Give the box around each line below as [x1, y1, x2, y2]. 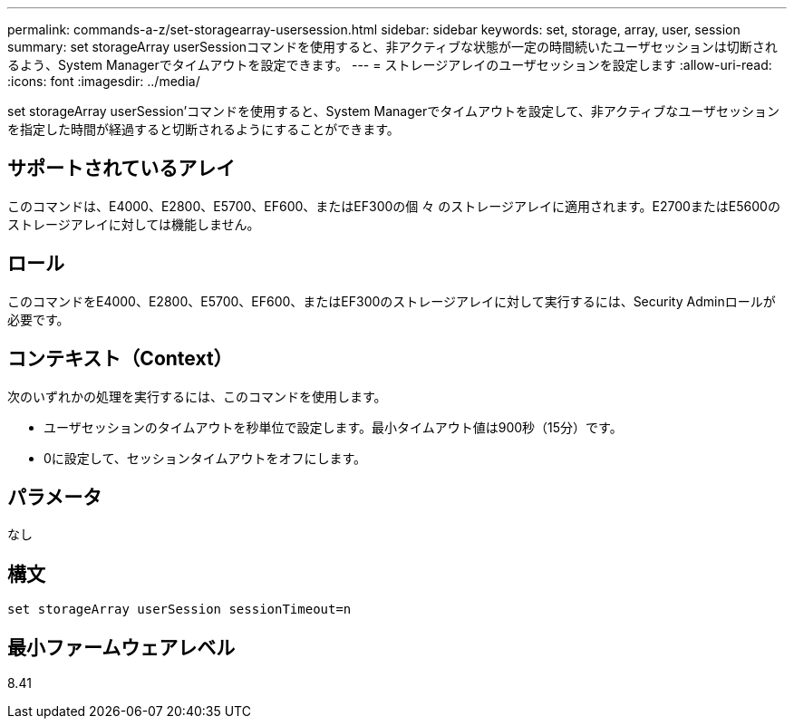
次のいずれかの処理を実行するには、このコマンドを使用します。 [7, 388, 387, 404]
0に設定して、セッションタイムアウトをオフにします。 [44, 450, 367, 466]
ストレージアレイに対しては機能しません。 [7, 216, 260, 232]
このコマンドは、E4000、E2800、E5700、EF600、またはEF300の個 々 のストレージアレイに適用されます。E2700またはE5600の [7, 198, 780, 214]
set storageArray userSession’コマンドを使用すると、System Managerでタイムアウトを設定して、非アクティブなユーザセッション [7, 103, 779, 119]
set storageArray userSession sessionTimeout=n [7, 602, 352, 617]
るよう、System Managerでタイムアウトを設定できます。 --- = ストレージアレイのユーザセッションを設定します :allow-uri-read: [7, 57, 772, 73]
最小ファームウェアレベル [7, 635, 236, 659]
